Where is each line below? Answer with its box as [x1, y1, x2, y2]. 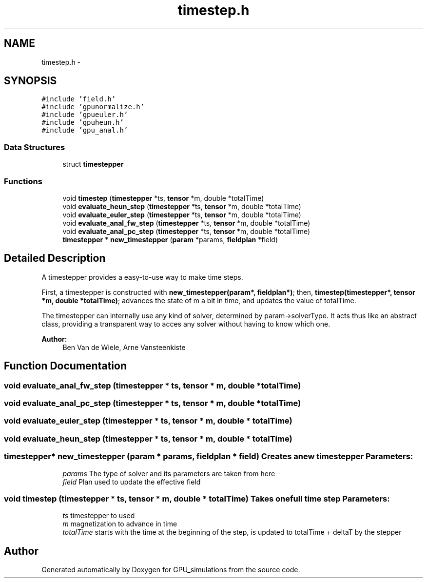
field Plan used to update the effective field [62, 477, 201, 486]
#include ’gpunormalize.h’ [41, 103, 145, 111]
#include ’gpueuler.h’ [41, 111, 128, 119]
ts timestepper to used [62, 511, 135, 520]
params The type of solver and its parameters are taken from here [62, 469, 275, 478]
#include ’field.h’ [41, 95, 116, 103]
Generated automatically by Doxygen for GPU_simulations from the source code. [41, 565, 300, 574]
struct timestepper [62, 160, 124, 169]
